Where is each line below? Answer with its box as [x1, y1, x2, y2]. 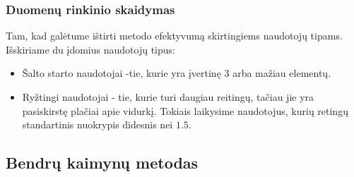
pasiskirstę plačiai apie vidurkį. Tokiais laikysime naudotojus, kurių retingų [22, 103, 348, 118]
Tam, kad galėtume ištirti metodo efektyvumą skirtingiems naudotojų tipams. [6, 28, 343, 43]
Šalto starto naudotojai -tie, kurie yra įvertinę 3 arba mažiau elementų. [22, 66, 331, 80]
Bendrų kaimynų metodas [6, 152, 199, 173]
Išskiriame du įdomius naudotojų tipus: [6, 42, 175, 56]
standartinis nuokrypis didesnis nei [22, 117, 173, 132]
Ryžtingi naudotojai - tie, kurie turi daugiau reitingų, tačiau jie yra [22, 90, 314, 104]
